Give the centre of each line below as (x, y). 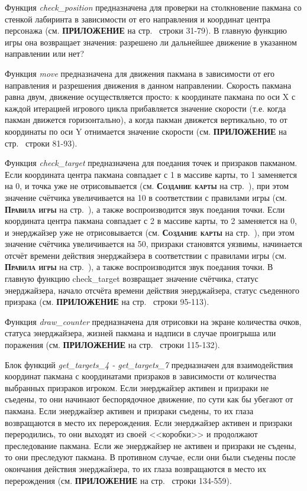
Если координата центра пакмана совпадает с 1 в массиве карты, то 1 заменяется (151, 174)
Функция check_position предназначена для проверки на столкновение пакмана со (153, 7)
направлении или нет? (45, 53)
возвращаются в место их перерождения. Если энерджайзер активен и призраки (148, 422)
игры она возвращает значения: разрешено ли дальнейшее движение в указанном (151, 42)
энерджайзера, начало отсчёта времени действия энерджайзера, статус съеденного (152, 290)
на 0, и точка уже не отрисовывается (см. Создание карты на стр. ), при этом (147, 186)
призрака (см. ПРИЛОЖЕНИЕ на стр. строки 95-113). (107, 302)
